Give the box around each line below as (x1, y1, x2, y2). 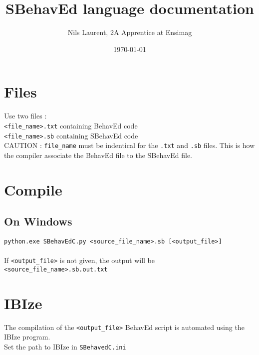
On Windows (4, 213, 72, 229)
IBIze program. (4, 331, 50, 342)
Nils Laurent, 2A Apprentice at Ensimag (67, 27, 192, 37)
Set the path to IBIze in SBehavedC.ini (4, 341, 126, 351)
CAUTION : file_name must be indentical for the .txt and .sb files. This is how (4, 140, 255, 150)
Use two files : (4, 110, 47, 121)
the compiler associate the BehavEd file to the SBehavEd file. (4, 149, 193, 160)
